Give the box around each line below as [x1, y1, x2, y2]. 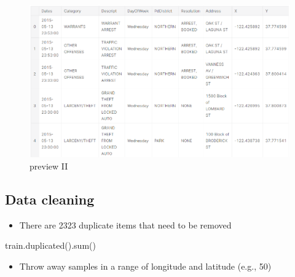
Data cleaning [5, 189, 95, 208]
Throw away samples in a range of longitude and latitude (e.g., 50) [19, 259, 272, 272]
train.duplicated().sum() [5, 239, 96, 252]
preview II [29, 159, 68, 172]
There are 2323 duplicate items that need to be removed [19, 218, 232, 231]
